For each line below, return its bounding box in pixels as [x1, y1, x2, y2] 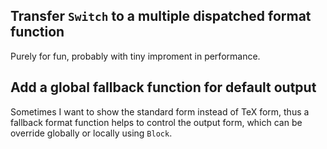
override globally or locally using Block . [10, 127, 173, 139]
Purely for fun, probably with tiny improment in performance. [10, 50, 261, 62]
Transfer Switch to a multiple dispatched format [10, 8, 312, 25]
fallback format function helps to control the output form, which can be [10, 116, 303, 128]
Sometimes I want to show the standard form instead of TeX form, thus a [10, 105, 310, 118]
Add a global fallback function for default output [10, 79, 317, 96]
